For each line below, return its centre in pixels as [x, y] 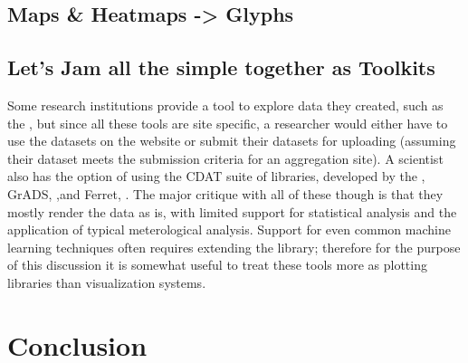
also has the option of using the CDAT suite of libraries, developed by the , [216, 176]
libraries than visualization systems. [107, 282]
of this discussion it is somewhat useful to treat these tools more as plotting [217, 265]
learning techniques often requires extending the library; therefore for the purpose [234, 247]
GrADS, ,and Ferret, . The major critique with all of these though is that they [225, 193]
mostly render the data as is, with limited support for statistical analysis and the [232, 211]
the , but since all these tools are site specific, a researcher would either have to [228, 123]
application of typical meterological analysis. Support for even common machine [229, 229]
